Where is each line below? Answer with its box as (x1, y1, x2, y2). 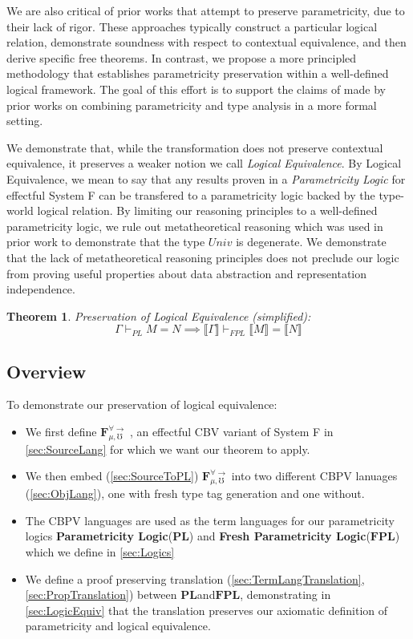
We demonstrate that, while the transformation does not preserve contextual (6, 139, 383, 156)
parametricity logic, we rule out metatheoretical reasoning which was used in (6, 217, 383, 234)
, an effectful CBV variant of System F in (129, 423, 334, 440)
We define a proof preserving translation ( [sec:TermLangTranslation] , (25, 570, 365, 587)
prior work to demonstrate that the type (6, 233, 205, 250)
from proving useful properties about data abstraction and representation (6, 265, 367, 281)
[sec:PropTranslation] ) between (25, 586, 177, 603)
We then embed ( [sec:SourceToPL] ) (25, 467, 199, 484)
